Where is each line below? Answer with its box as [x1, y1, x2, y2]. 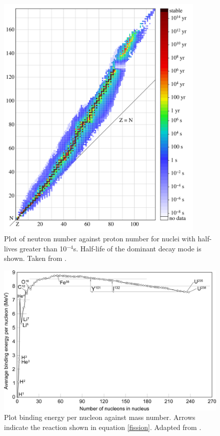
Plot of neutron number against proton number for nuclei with [4, 233, 195, 244]
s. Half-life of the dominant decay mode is [73, 243, 201, 253]
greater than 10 [19, 243, 67, 253]
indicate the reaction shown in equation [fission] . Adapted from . [4, 421, 201, 432]
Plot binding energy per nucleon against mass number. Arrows [4, 412, 195, 422]
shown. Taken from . [4, 253, 66, 263]
